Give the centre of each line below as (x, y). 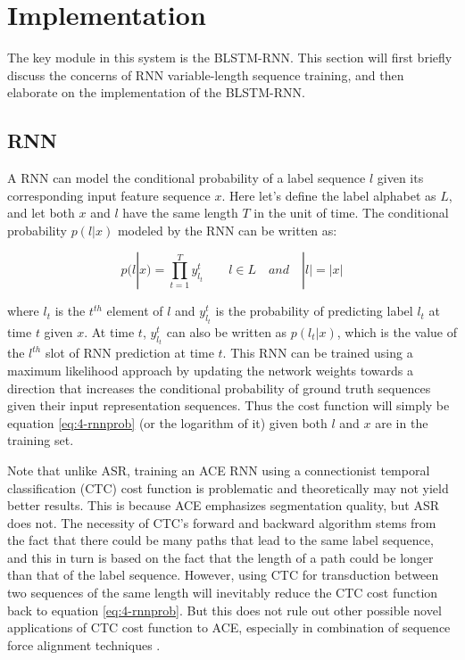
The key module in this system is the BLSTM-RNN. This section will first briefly (230, 58)
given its (400, 178)
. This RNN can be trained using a (318, 353)
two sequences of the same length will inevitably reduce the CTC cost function (223, 593)
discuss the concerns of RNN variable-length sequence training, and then (206, 74)
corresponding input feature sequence (109, 195)
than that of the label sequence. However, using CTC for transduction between (223, 575)
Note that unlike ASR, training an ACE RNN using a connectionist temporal (219, 470)
